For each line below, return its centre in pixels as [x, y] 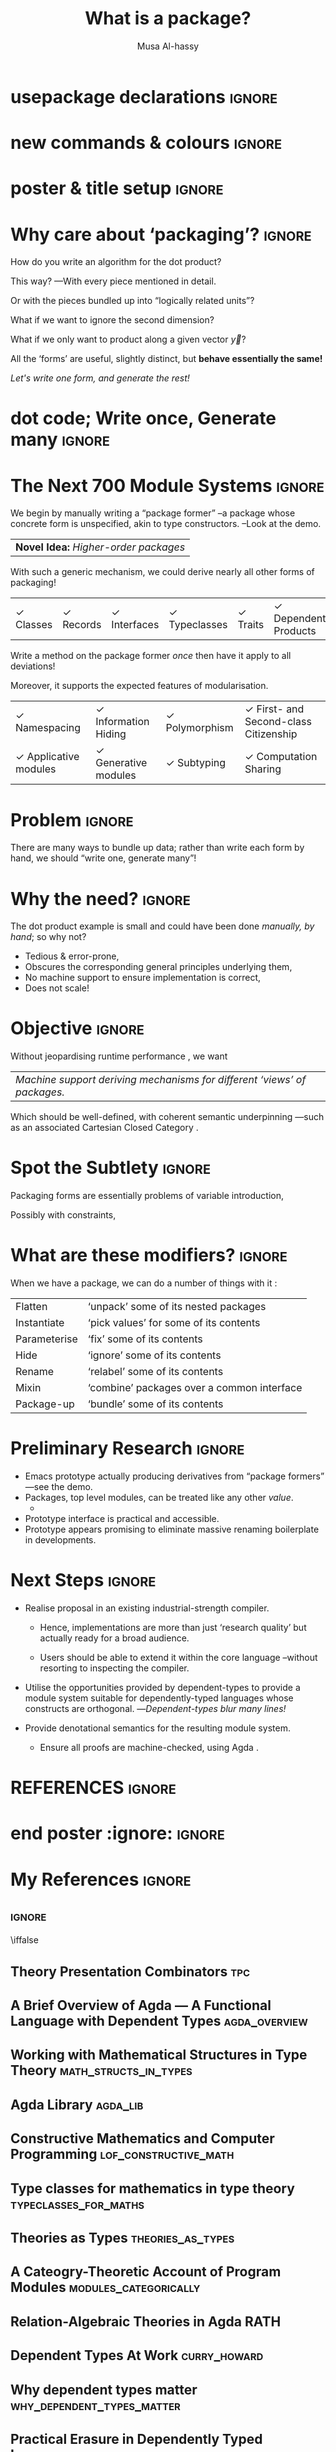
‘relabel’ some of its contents [155, 1372]
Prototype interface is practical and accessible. [122, 1518]
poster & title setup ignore [117, 188]
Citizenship [271, 734]
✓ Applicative [47, 757]
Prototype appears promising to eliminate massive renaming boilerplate [172, 1529]
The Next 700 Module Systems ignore [167, 485]
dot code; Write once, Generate [143, 418]
